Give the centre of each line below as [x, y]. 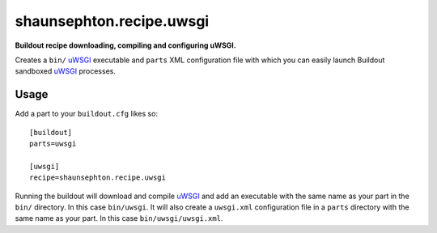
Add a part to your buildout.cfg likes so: [86, 114]
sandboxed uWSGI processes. [66, 71]
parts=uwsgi [53, 144]
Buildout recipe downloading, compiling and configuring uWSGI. [125, 45]
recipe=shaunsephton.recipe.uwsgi [98, 178]
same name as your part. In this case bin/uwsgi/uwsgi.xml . [119, 218]
